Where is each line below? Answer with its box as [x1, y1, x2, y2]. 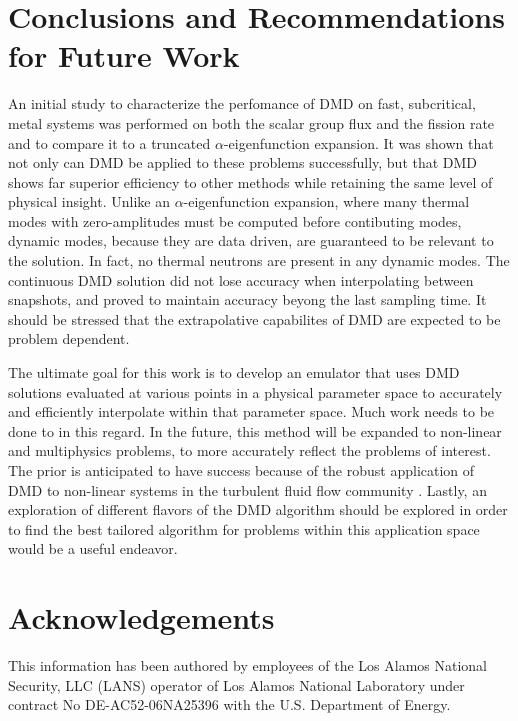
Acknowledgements [8, 597, 275, 638]
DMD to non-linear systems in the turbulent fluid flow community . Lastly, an [8, 479, 487, 500]
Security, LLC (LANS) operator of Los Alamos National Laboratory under [8, 674, 465, 695]
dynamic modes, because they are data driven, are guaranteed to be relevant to [8, 230, 494, 251]
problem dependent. [8, 328, 130, 349]
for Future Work [8, 35, 240, 76]
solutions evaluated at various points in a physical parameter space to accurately [8, 381, 503, 402]
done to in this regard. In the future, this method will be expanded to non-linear [8, 420, 502, 441]
